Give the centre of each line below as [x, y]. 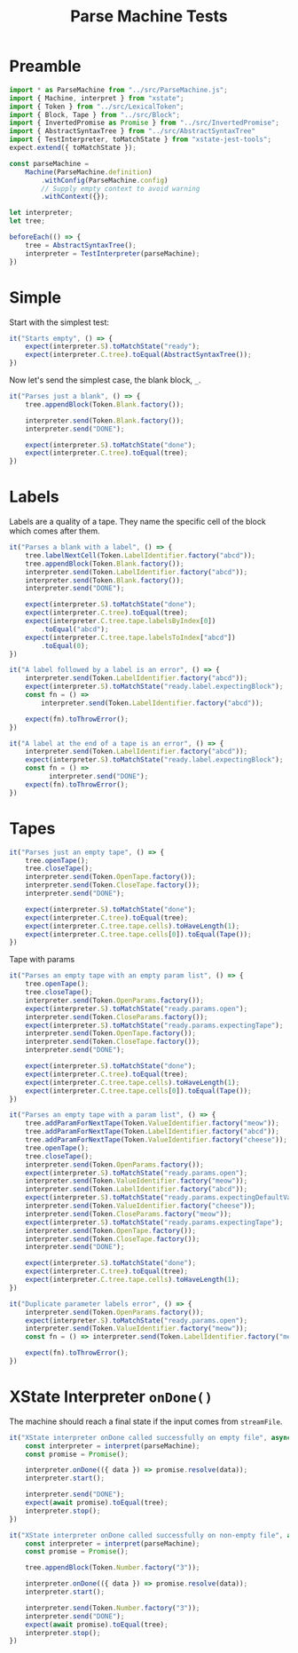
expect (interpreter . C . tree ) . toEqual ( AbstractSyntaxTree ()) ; [138, 355]
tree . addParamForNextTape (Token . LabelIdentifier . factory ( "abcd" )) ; [152, 1132]
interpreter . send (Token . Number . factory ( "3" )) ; [113, 1608]
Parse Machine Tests [149, 16]
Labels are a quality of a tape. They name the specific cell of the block [137, 522]
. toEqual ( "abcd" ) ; [75, 629]
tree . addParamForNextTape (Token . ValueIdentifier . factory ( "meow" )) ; [152, 1123]
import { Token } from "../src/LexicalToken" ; [97, 107]
